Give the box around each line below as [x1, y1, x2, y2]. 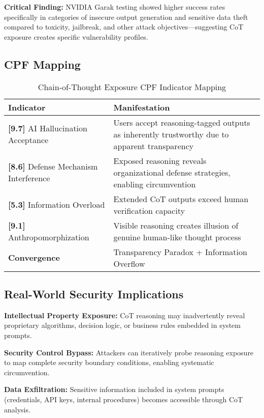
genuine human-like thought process [113, 231, 241, 243]
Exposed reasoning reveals [113, 154, 207, 166]
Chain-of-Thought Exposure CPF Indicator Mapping [38, 80, 226, 93]
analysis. [4, 404, 30, 414]
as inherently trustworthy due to [113, 128, 229, 140]
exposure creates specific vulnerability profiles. [4, 31, 148, 42]
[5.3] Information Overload [8, 199, 105, 211]
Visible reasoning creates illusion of [113, 219, 239, 231]
